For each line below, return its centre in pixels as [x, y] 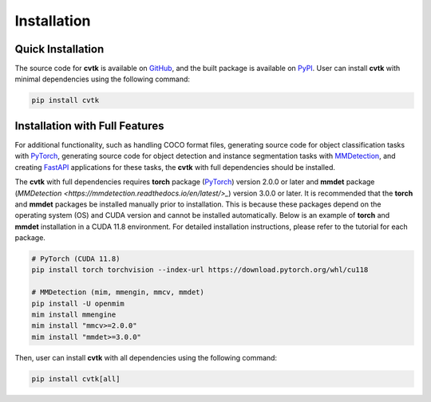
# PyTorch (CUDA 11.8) [76, 259]
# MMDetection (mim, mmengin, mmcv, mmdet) [118, 292]
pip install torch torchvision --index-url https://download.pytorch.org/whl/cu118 [200, 270]
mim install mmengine [74, 315]
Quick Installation [59, 49]
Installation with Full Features [89, 126]
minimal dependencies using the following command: [103, 79]
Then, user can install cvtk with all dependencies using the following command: [146, 357]
